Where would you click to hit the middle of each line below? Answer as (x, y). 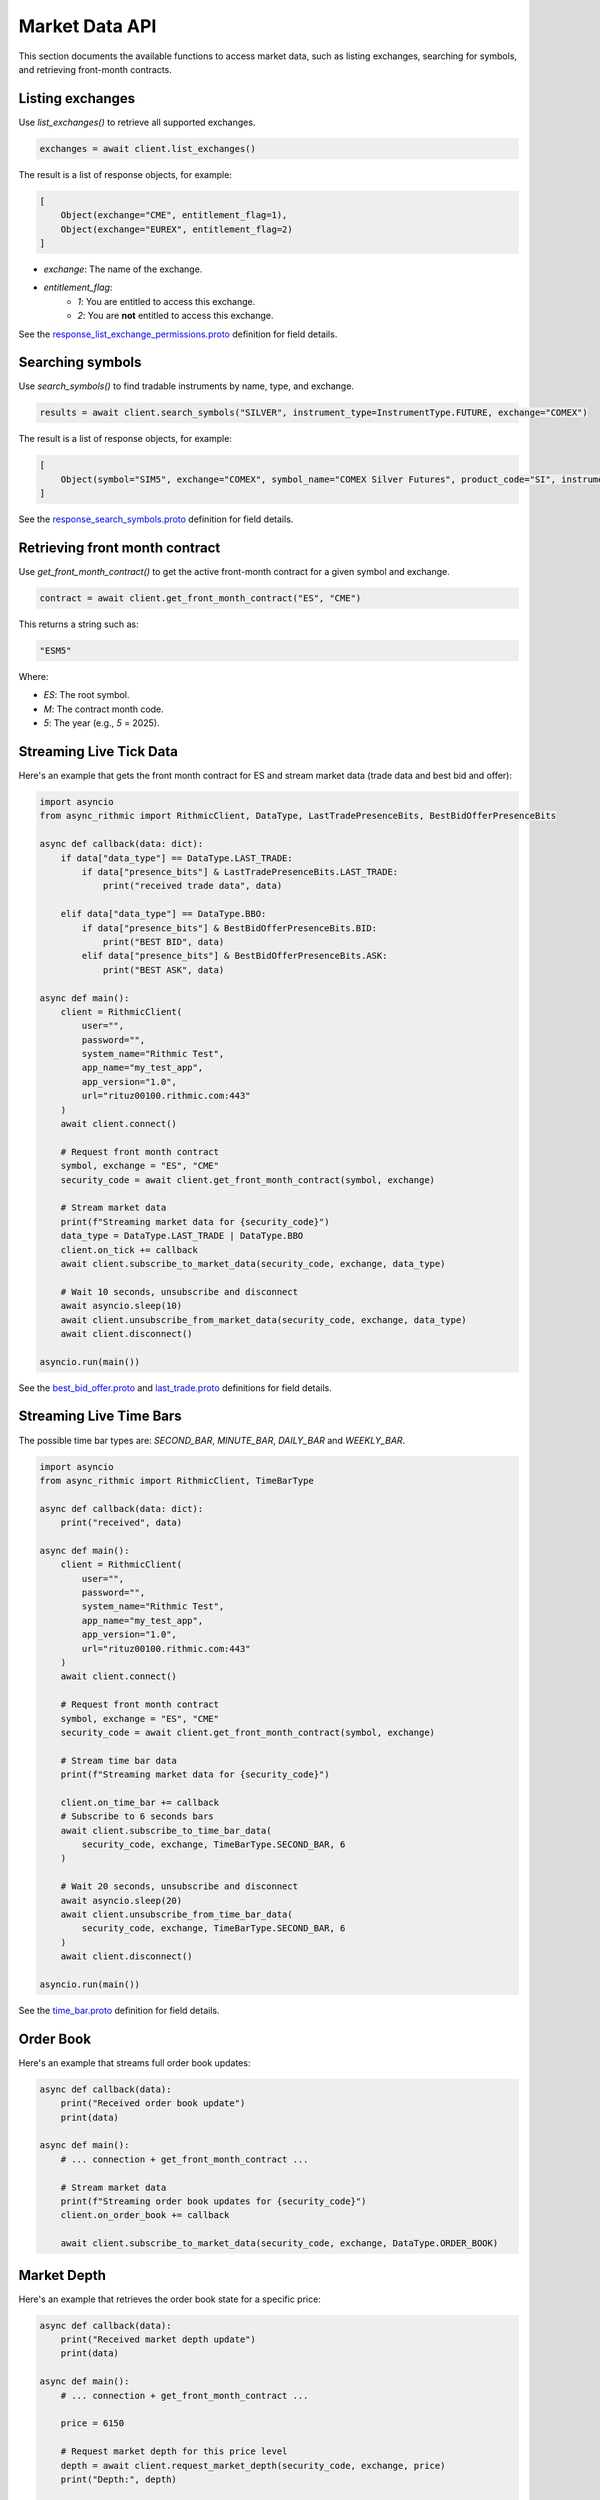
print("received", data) (121, 1523)
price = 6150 (92, 2423)
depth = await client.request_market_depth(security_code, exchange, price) (253, 2465)
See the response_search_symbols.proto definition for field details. (156, 519)
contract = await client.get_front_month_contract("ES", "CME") (200, 598)
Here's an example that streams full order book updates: (134, 2062)
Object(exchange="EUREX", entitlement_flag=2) (177, 229)
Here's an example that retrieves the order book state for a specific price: (170, 2299)
